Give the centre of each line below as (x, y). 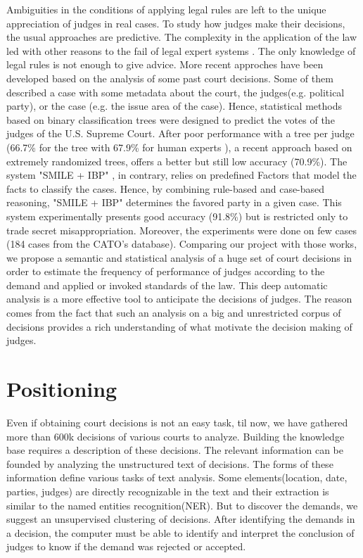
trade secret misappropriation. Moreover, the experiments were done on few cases (182, 230)
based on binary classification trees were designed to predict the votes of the (171, 119)
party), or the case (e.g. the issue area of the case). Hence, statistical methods (174, 106)
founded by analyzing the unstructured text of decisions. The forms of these (170, 463)
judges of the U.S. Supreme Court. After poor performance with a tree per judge (180, 133)
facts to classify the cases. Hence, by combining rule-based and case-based (166, 188)
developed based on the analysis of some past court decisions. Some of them (170, 78)
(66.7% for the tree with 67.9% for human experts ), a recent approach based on (179, 147)
